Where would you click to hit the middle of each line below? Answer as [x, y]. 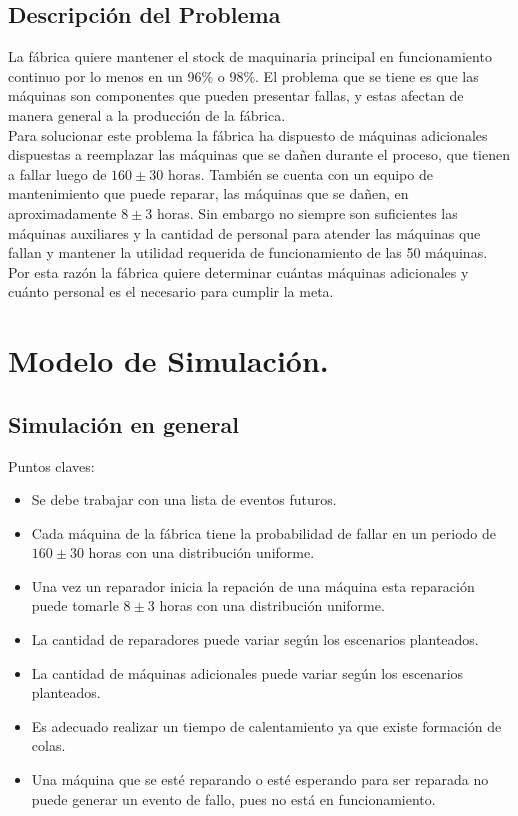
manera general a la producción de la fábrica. [147, 114]
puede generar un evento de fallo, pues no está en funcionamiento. [233, 798]
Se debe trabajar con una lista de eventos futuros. [184, 499]
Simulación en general [123, 423]
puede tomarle [75, 605]
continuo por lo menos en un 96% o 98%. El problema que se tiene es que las [243, 75]
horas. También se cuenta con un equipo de [300, 173]
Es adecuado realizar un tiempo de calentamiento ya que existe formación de [266, 725]
